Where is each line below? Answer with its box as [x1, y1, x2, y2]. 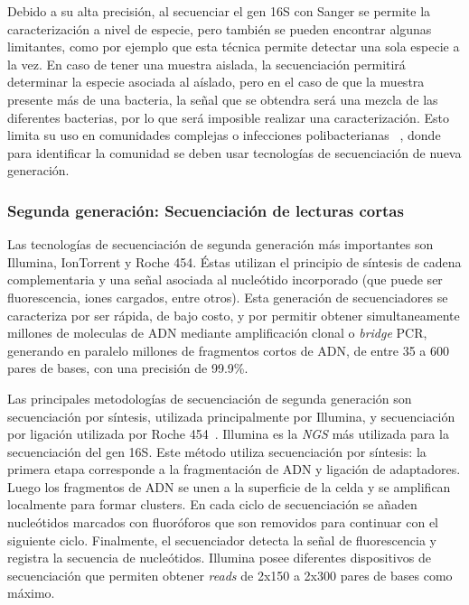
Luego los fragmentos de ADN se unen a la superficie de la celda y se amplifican [7, 477, 451, 496]
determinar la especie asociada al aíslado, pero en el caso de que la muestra [7, 72, 425, 91]
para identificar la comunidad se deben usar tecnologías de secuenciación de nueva [7, 143, 462, 162]
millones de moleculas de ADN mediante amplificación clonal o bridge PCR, [7, 323, 427, 342]
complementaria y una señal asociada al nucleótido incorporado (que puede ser [7, 270, 443, 289]
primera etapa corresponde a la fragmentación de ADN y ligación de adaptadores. [7, 460, 461, 479]
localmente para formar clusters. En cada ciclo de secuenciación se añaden [7, 495, 417, 514]
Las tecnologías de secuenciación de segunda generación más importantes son [7, 235, 434, 254]
